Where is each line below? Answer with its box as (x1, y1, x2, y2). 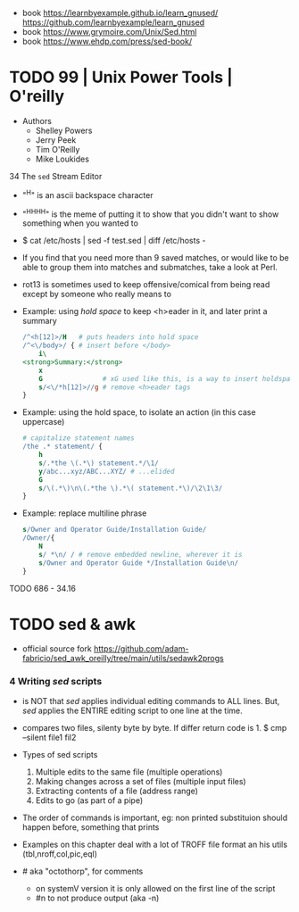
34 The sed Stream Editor (9, 170, 103, 181)
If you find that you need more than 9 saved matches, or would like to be (21, 253, 289, 263)
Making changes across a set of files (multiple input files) (35, 775, 247, 786)
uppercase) (21, 417, 65, 427)
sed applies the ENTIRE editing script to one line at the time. (21, 705, 243, 716)
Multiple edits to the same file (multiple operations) (35, 767, 223, 777)
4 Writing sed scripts (9, 676, 103, 688)
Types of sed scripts (21, 749, 98, 759)
